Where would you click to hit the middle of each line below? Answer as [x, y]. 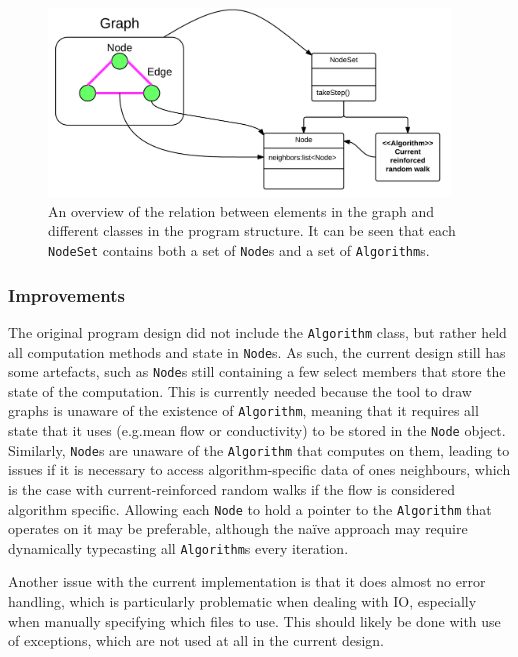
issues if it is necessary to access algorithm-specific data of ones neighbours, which [259, 469]
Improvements [66, 294]
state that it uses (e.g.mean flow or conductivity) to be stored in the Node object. [257, 430]
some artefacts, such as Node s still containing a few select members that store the [257, 371]
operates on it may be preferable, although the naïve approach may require [238, 528]
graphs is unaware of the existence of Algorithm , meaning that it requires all [243, 410]
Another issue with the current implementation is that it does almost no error [247, 581]
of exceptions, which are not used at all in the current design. [196, 640]
